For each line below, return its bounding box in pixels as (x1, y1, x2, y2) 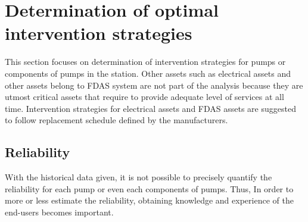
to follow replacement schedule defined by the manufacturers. (5, 114, 228, 126)
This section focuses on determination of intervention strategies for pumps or (5, 55, 286, 68)
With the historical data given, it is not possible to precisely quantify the (5, 171, 272, 183)
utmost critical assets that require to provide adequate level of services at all (5, 90, 284, 103)
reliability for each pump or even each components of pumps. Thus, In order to (5, 182, 294, 195)
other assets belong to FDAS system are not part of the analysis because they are (5, 79, 303, 91)
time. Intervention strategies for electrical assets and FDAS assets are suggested (5, 102, 296, 114)
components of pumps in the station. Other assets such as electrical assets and (5, 67, 291, 79)
